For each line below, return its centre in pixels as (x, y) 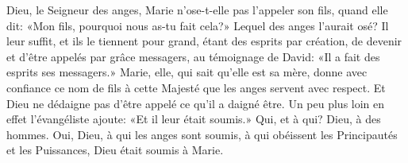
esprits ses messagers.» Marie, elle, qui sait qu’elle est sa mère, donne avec (187, 72)
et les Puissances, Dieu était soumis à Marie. (115, 150)
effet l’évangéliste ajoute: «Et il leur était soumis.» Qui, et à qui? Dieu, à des (194, 119)
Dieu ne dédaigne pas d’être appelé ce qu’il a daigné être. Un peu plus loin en (196, 103)
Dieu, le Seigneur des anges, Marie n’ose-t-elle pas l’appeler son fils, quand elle (197, 10)
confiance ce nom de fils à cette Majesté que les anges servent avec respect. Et (196, 87)
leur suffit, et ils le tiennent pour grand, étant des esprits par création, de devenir (204, 41)
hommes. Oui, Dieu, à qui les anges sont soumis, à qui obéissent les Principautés (202, 134)
